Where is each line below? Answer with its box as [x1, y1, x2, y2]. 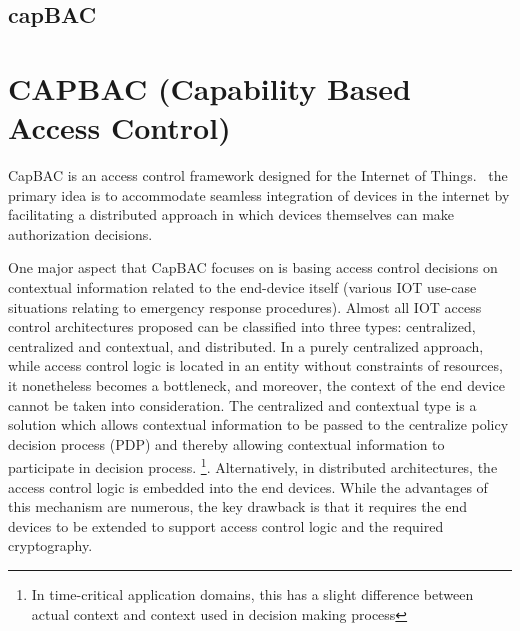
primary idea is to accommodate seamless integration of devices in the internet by [8, 184, 510, 205]
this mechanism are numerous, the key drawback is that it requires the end [8, 496, 468, 517]
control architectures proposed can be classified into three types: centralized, [8, 316, 476, 337]
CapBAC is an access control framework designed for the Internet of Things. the [8, 165, 508, 186]
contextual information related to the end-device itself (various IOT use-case [8, 277, 477, 298]
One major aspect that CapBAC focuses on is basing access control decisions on [8, 257, 498, 278]
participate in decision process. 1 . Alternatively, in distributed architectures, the [8, 454, 498, 478]
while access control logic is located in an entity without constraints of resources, [8, 355, 503, 376]
